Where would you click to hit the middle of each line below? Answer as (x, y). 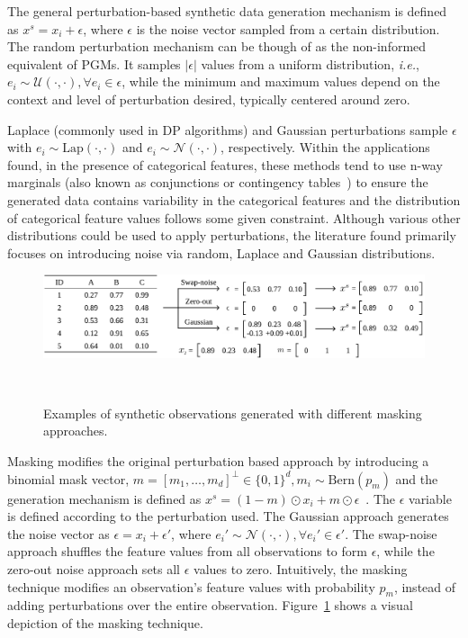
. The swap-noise (391, 533)
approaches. (76, 431)
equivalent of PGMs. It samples (94, 63)
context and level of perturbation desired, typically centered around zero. (209, 99)
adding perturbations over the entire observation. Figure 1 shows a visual (210, 605)
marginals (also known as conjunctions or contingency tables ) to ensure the (218, 182)
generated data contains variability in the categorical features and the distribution (234, 199)
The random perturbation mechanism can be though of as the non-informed (217, 46)
